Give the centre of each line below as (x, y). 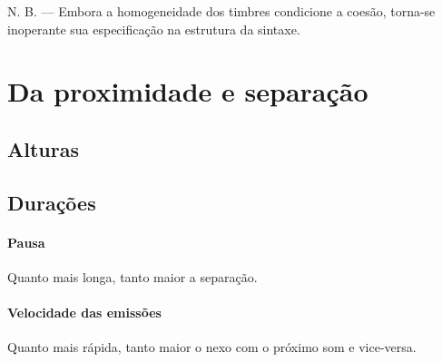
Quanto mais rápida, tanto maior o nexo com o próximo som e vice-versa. (212, 347)
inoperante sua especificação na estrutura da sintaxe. (154, 29)
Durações (52, 202)
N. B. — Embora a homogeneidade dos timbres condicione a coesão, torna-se (221, 11)
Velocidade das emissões (84, 313)
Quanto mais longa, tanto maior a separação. (133, 276)
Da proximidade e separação (188, 91)
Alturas (43, 148)
